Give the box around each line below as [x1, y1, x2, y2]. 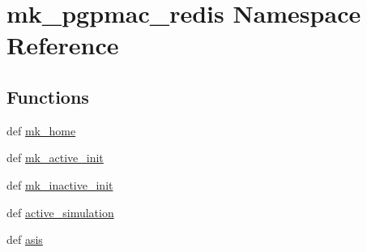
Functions [6, 83, 89, 109]
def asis [6, 231, 43, 248]
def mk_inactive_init [6, 176, 113, 193]
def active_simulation [6, 203, 114, 220]
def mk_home [6, 122, 76, 139]
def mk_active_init [6, 149, 104, 166]
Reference [6, 28, 119, 62]
